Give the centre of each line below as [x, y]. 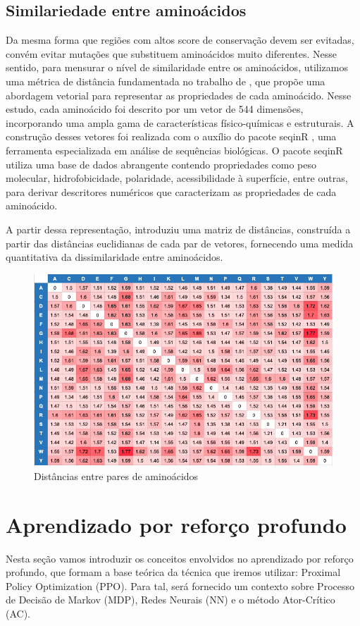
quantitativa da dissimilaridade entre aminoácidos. [114, 257]
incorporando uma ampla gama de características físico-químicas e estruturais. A [180, 122]
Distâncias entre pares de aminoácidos [116, 475]
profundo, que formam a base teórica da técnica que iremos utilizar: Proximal [173, 572]
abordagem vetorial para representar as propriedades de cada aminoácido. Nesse [179, 95]
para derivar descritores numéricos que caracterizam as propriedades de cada [171, 191]
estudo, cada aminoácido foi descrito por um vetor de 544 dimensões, [155, 109]
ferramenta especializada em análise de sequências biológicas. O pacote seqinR [174, 150]
